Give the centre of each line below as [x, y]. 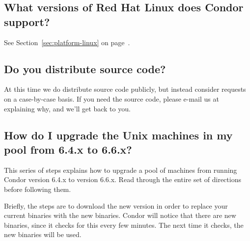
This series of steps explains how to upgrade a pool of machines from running [121, 170]
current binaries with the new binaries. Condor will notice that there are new [120, 215]
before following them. [38, 189]
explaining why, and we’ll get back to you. [67, 108]
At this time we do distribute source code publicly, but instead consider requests [125, 89]
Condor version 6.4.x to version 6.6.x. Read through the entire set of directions [123, 179]
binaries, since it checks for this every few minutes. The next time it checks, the [124, 225]
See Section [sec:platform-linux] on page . [67, 42]
